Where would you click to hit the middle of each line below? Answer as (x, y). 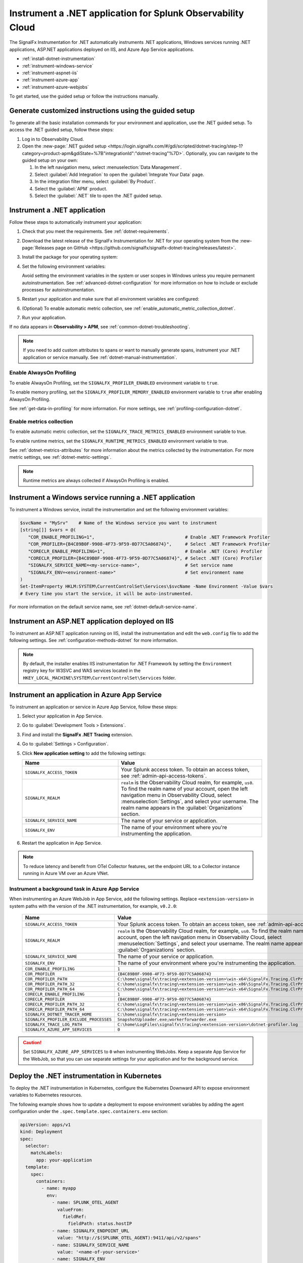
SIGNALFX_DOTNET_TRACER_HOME (59, 1015)
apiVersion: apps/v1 (45, 1125)
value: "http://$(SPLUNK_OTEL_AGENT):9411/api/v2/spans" (129, 1238)
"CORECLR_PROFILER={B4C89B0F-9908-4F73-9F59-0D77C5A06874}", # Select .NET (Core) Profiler (145, 558)
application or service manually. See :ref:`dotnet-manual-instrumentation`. (100, 357)
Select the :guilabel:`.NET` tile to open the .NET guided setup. (98, 196)
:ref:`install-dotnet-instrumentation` (59, 59)
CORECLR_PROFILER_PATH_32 (55, 1005)
